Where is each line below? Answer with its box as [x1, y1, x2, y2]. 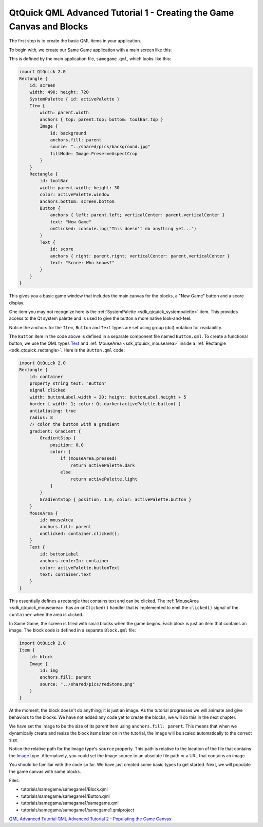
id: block [29, 654, 53, 660]
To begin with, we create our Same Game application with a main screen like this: [9, 47, 172, 53]
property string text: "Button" [29, 381, 107, 386]
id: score [50, 246, 74, 252]
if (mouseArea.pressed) [60, 456, 117, 461]
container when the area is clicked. [9, 611, 84, 617]
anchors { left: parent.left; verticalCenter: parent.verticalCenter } [50, 212, 225, 218]
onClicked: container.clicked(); [39, 531, 120, 536]
